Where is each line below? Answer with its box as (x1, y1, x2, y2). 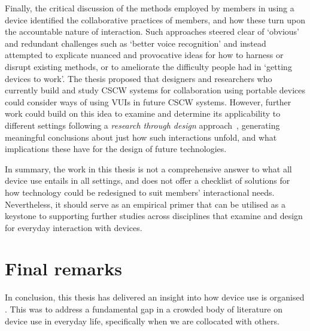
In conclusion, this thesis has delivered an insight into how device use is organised (5, 291, 305, 303)
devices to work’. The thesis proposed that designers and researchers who (5, 72, 272, 84)
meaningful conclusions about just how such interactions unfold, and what (5, 130, 277, 143)
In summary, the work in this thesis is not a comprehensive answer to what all (5, 162, 292, 175)
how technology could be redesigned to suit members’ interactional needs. (5, 186, 275, 198)
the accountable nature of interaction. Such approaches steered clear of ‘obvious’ (5, 25, 299, 38)
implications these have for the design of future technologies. (5, 142, 227, 155)
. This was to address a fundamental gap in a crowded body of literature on (5, 303, 283, 315)
